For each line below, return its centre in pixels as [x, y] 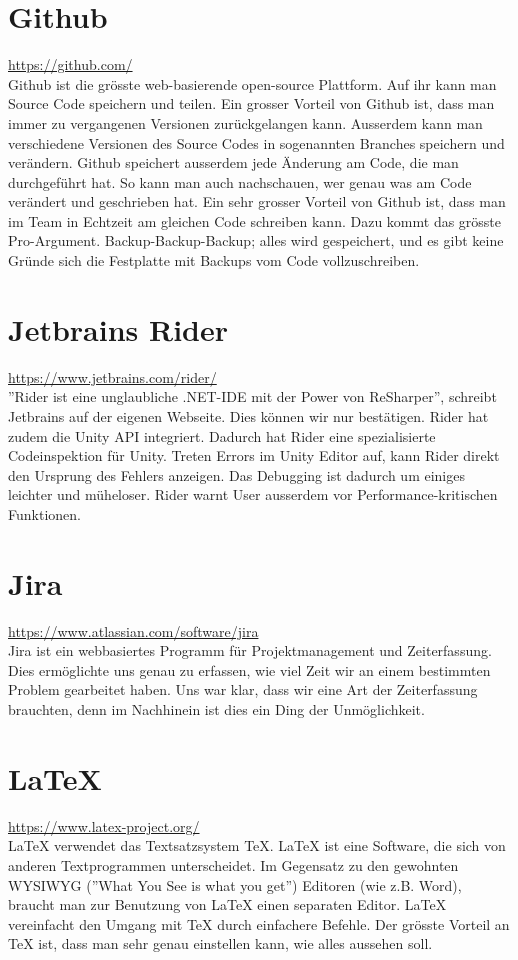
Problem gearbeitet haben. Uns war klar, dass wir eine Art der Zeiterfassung [243, 689]
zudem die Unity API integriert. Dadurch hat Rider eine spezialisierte [222, 435]
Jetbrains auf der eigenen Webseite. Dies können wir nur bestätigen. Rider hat [248, 415]
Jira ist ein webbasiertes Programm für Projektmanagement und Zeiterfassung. [250, 650]
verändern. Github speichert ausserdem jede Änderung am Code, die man [233, 162]
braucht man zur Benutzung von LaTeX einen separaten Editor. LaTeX [227, 904]
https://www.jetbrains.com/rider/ [112, 376]
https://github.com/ [70, 64]
